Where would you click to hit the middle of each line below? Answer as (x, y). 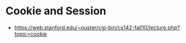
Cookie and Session (56, 11)
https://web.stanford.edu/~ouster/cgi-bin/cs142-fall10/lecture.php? (97, 27)
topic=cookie (31, 33)
